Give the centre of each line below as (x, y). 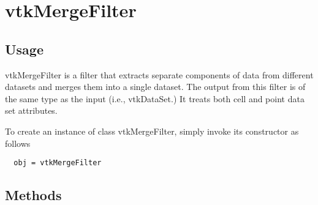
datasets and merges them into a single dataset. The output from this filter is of (155, 87)
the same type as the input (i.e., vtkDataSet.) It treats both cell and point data (155, 98)
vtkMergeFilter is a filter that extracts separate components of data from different (159, 74)
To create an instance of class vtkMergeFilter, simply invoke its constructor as (152, 131)
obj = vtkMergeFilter (58, 163)
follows (18, 143)
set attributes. (31, 110)
